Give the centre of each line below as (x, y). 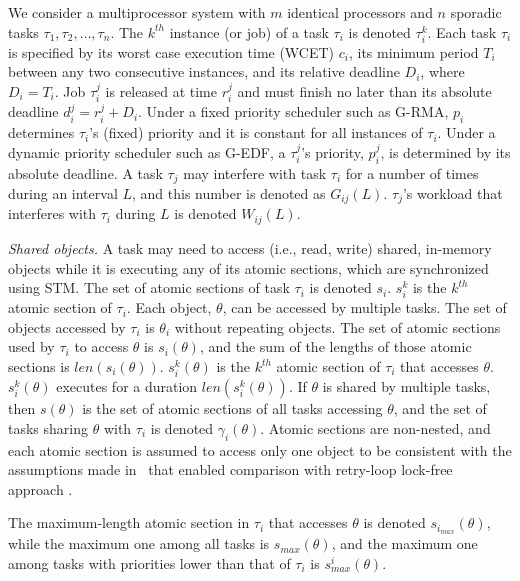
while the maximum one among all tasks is (139, 543)
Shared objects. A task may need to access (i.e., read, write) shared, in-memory (250, 247)
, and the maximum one (404, 543)
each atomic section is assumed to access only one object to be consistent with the (260, 449)
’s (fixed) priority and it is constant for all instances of (256, 132)
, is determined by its (445, 151)
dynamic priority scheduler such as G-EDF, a (147, 151)
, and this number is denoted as (228, 193)
